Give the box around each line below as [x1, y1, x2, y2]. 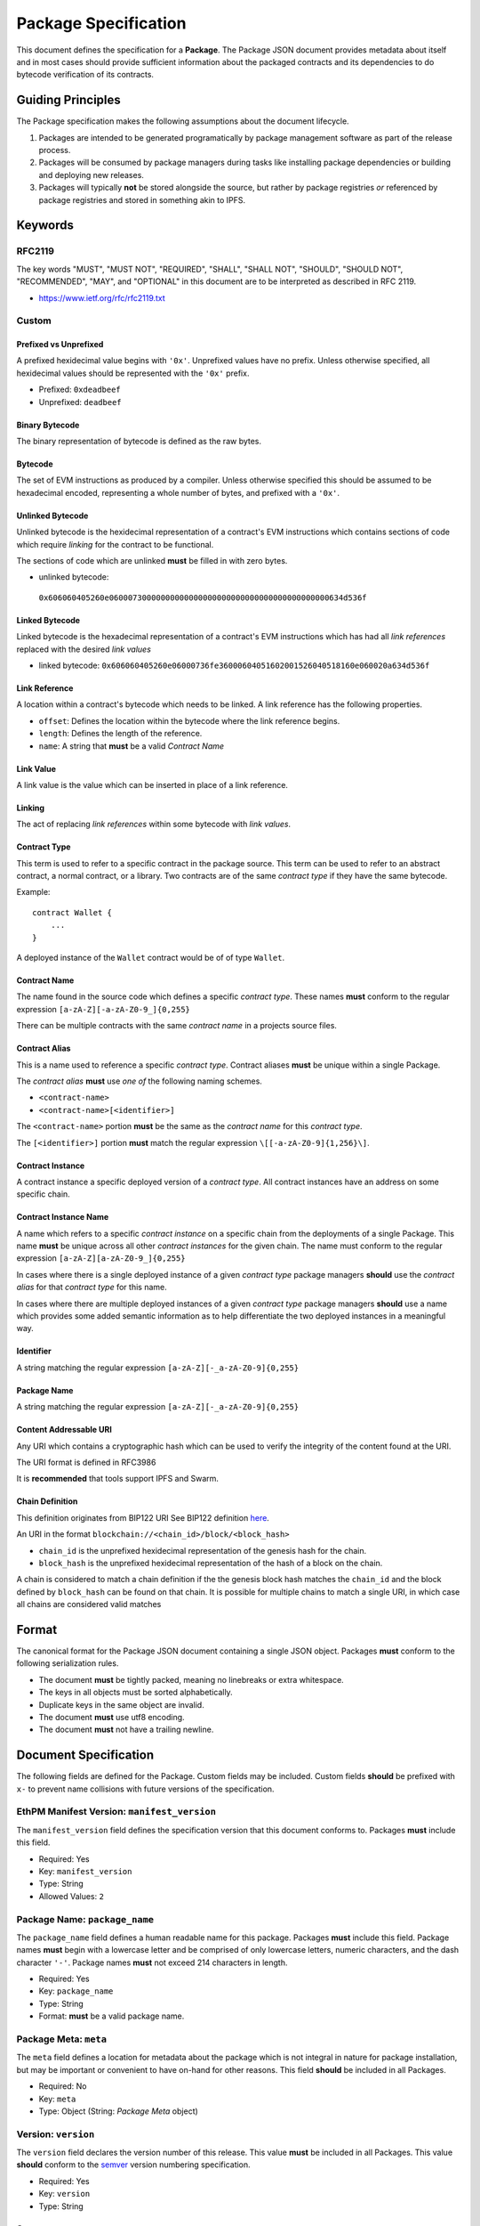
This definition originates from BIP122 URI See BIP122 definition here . [16, 1512, 270, 1523]
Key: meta [38, 2093, 76, 2104]
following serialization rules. [16, 1658, 119, 1669]
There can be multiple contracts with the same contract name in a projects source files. [16, 1020, 338, 1031]
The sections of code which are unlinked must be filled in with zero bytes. [16, 555, 288, 565]
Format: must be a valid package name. [38, 2011, 185, 2021]
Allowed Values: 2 [38, 1890, 104, 1901]
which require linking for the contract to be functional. [16, 539, 214, 549]
